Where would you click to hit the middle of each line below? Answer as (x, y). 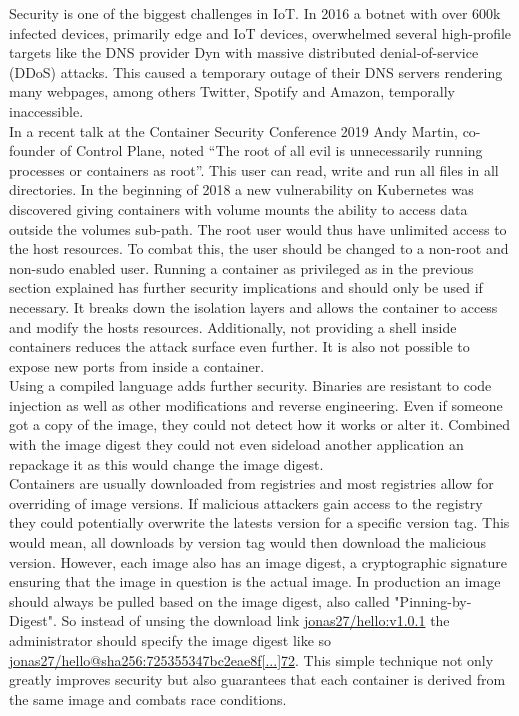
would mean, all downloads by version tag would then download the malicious (248, 542)
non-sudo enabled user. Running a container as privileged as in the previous (241, 267)
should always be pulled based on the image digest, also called (199, 600)
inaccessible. (46, 110)
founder (32, 150)
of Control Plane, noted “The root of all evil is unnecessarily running (271, 150)
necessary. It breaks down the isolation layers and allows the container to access (253, 306)
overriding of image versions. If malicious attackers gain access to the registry (246, 502)
